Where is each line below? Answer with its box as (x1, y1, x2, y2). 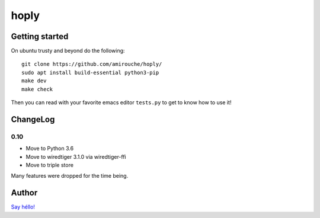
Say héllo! (11, 203, 36, 210)
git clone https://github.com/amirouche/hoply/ (21, 61, 162, 68)
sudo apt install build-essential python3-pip (21, 69, 159, 76)
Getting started (11, 31, 69, 41)
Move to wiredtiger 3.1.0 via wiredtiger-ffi (25, 153, 127, 160)
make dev (21, 78, 47, 84)
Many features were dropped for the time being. (11, 172, 129, 179)
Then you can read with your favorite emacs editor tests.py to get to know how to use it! (11, 99, 232, 106)
